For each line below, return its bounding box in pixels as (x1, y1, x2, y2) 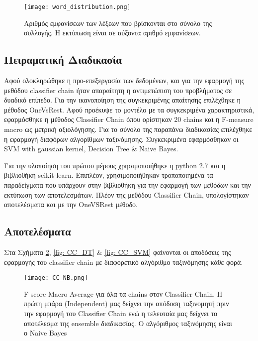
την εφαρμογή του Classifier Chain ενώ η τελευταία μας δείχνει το (24, 308, 218, 318)
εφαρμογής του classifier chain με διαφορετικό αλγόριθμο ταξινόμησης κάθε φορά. (4, 256, 243, 267)
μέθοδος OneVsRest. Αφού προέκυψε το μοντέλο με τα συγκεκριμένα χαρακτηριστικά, (4, 104, 255, 114)
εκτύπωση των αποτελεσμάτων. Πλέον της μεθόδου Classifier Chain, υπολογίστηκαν (4, 189, 249, 200)
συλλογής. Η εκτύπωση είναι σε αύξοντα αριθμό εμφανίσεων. (24, 27, 201, 38)
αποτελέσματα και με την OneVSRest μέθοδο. (4, 199, 138, 210)
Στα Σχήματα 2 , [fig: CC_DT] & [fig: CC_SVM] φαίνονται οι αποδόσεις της (4, 246, 231, 257)
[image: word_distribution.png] (24, 3, 131, 10)
